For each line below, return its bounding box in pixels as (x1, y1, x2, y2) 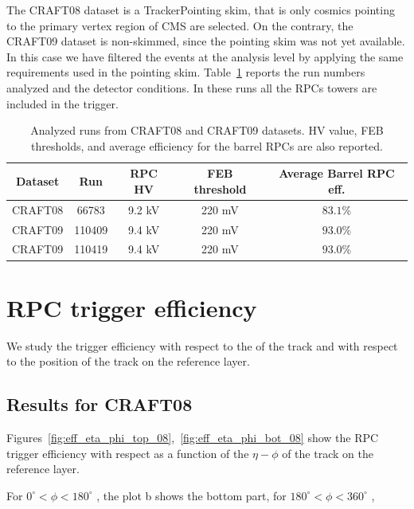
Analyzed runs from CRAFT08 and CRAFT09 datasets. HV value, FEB (30, 122, 384, 139)
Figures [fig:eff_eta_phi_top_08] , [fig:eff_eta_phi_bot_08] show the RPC (6, 429, 379, 446)
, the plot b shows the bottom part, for (96, 487, 287, 503)
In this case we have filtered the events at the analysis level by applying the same (6, 48, 404, 65)
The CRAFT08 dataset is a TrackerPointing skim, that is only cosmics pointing (6, 2, 395, 18)
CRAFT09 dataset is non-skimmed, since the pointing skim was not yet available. (6, 33, 405, 49)
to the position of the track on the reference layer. (6, 353, 250, 370)
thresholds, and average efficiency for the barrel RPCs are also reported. (31, 137, 383, 154)
